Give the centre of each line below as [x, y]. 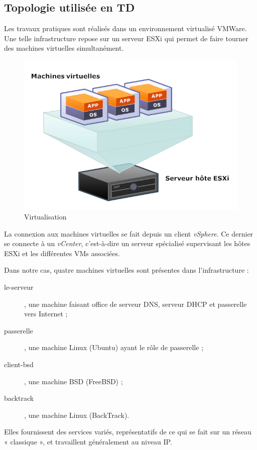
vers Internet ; [46, 314]
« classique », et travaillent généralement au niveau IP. [88, 441]
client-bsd [19, 364]
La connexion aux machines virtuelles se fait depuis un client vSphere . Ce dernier [129, 233]
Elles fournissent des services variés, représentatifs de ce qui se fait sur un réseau [128, 432]
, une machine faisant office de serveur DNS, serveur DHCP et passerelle [136, 304]
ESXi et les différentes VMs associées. [62, 253]
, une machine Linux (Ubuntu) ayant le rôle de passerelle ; [114, 347]
